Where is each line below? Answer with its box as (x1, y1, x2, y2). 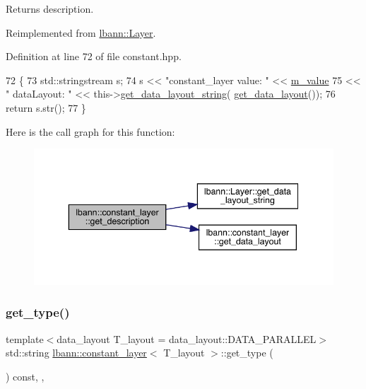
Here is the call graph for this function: (6, 124, 175, 139)
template (6, 331, 44, 346)
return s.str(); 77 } (6, 100, 86, 115)
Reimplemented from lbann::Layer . (6, 25, 156, 40)
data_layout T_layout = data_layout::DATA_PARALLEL (57, 331, 317, 346)
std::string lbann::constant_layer (6, 345, 147, 360)
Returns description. (6, 1, 94, 16)
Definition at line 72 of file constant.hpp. (6, 49, 182, 64)
